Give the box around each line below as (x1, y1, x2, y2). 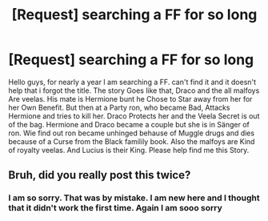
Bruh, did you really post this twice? (8, 168, 191, 182)
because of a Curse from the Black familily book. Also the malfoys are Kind (8, 136, 255, 146)
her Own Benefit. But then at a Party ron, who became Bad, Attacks (8, 102, 230, 112)
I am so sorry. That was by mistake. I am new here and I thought (8, 192, 260, 203)
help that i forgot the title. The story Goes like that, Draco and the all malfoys (8, 86, 260, 95)
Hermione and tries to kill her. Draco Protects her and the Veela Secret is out (8, 110, 260, 121)
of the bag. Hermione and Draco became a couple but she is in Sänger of (8, 119, 250, 129)
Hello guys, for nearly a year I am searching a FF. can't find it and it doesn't (8, 77, 257, 86)
